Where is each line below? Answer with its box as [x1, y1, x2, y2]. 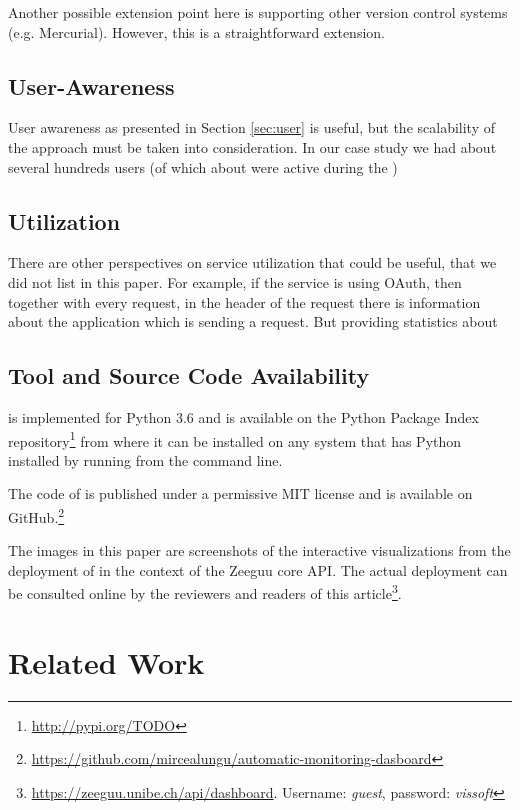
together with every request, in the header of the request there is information [8, 291, 481, 312]
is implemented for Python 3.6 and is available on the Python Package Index [8, 406, 479, 427]
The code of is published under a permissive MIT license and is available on [8, 483, 473, 504]
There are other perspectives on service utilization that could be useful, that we [8, 252, 497, 273]
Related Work [8, 641, 205, 682]
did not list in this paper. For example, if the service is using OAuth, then [8, 271, 462, 292]
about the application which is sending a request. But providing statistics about [8, 311, 498, 332]
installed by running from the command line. [8, 449, 283, 470]
